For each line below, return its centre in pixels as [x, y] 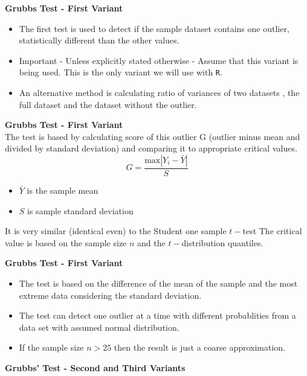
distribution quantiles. [222, 242]
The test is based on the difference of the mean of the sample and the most [158, 283]
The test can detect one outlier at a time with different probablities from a [157, 315]
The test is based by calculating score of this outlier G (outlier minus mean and [153, 136]
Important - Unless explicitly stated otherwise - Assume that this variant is [159, 60]
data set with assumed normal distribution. [99, 327]
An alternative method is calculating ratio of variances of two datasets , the [159, 93]
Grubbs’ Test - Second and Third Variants [95, 367]
